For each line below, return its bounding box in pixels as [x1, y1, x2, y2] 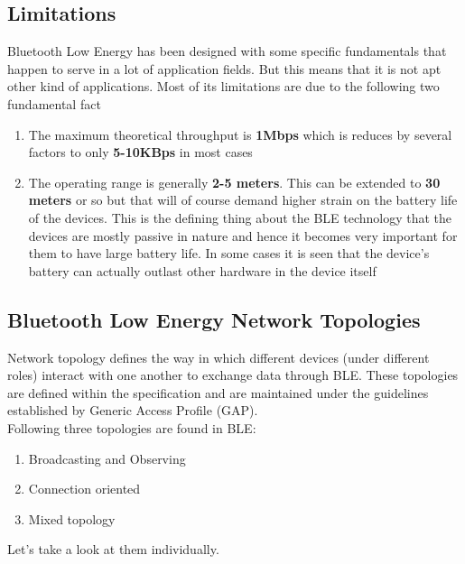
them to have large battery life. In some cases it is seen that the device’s [28, 244, 430, 263]
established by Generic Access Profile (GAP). [7, 401, 258, 420]
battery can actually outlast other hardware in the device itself [28, 261, 377, 280]
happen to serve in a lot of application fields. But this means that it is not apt [7, 59, 442, 78]
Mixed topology [28, 509, 116, 528]
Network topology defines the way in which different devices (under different [7, 347, 430, 366]
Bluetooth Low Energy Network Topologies [7, 305, 421, 333]
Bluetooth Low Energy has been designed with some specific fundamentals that [7, 42, 447, 60]
